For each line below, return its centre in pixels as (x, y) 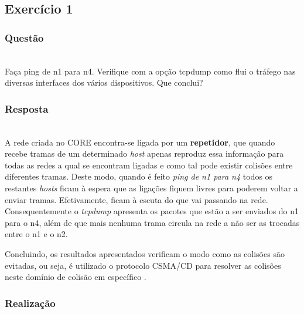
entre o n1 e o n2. (36, 234)
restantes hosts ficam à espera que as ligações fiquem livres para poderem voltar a (151, 188)
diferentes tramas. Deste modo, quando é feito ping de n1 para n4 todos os (139, 176)
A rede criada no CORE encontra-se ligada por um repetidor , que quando (140, 142)
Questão (24, 37)
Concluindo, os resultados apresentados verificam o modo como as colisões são (145, 253)
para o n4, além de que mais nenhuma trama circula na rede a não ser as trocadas (152, 222)
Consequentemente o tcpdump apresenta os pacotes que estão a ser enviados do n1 (152, 211)
